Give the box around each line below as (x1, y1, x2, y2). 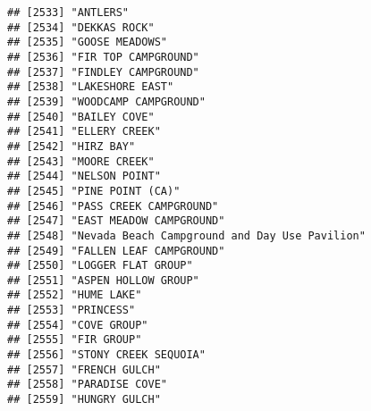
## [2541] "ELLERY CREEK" (7, 125, 161, 138)
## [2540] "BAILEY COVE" (7, 110, 155, 123)
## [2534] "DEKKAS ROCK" (7, 21, 155, 34)
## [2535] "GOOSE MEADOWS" (7, 36, 167, 49)
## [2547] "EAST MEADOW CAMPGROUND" (7, 214, 225, 228)
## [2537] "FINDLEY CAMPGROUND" (7, 65, 199, 79)
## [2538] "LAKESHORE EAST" (7, 80, 174, 94)
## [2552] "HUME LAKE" (7, 289, 142, 302)
